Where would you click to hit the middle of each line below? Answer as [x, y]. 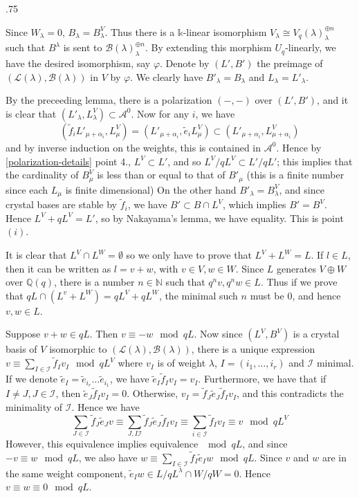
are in [335, 457]
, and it [333, 100]
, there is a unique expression [253, 349]
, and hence [316, 295]
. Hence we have [105, 406]
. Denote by [185, 63]
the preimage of [290, 63]
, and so [184, 161]
